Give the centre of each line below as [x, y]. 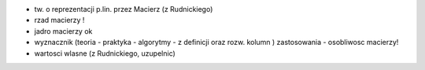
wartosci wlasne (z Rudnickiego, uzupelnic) [105, 53]
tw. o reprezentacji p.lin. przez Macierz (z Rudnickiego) [124, 9]
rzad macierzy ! [59, 20]
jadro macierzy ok [63, 31]
